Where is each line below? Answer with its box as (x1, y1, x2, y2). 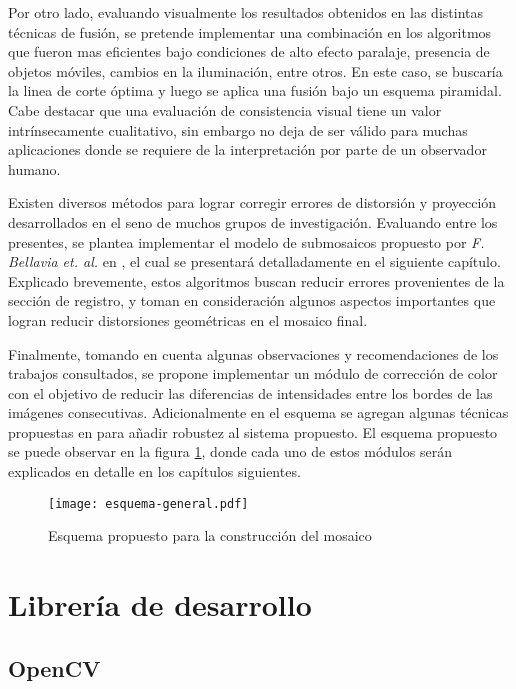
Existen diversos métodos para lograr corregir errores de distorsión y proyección (8, 192, 497, 213)
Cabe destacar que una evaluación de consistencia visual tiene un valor (8, 99, 442, 120)
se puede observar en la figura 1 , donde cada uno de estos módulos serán (8, 441, 452, 462)
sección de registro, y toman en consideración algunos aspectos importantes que (8, 290, 496, 311)
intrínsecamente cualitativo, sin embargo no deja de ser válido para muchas (8, 119, 468, 140)
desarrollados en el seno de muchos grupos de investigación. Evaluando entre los (8, 211, 498, 232)
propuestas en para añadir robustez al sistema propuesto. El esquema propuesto (8, 421, 498, 442)
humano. (8, 158, 61, 179)
